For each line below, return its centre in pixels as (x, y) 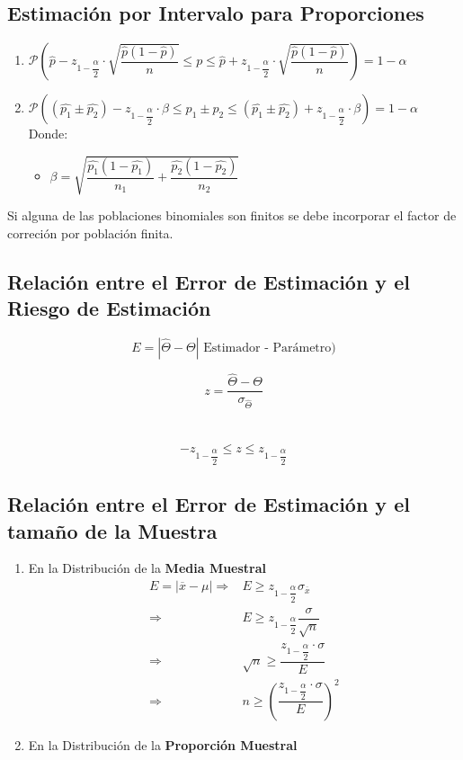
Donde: (48, 134)
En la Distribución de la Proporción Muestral (163, 744)
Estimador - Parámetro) (270, 349)
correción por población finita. (90, 232)
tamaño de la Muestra (112, 530)
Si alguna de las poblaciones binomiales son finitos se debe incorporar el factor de (232, 215)
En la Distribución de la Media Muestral (147, 568)
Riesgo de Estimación (109, 308)
